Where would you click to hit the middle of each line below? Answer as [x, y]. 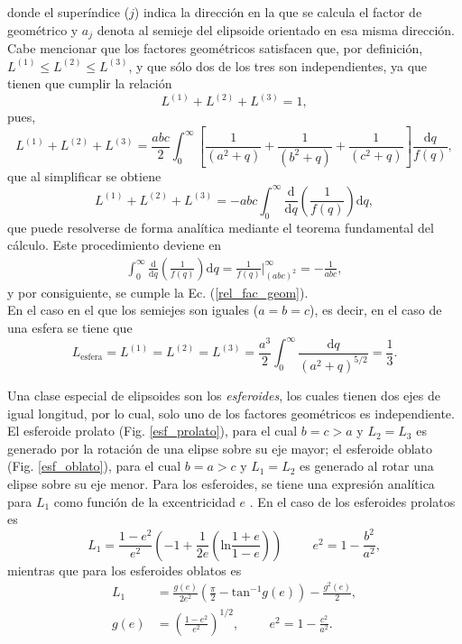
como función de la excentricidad [144, 501]
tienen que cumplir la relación [90, 83]
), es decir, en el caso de [376, 310]
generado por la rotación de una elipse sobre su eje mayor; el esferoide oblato [220, 448]
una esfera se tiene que [70, 328]
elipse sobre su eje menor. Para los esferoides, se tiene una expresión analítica [221, 484]
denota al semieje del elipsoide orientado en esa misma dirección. [276, 29]
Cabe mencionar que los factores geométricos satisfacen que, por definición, [215, 48]
